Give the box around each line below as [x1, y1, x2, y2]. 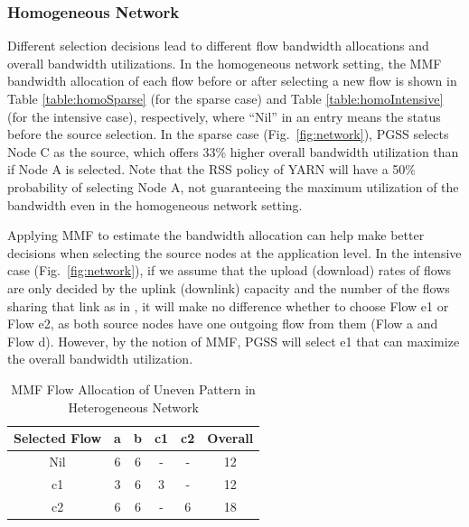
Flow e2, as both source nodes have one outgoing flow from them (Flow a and [7, 314, 438, 333]
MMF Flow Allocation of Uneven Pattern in [11, 379, 256, 398]
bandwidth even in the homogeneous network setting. [7, 195, 303, 214]
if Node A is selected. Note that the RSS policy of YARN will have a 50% [7, 160, 417, 179]
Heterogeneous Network [68, 397, 199, 416]
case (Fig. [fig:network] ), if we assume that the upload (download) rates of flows [7, 261, 452, 280]
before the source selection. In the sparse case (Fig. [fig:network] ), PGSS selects [7, 125, 449, 143]
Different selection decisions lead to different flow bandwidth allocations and [7, 36, 429, 55]
